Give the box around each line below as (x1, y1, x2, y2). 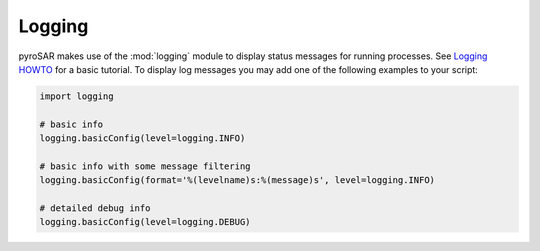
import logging (39, 90, 114, 102)
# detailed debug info (39, 203, 151, 214)
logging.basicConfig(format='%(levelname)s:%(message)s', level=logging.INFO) (39, 175, 435, 186)
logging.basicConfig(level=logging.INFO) (39, 133, 246, 144)
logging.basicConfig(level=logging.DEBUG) (39, 216, 251, 228)
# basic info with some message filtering (39, 160, 251, 172)
